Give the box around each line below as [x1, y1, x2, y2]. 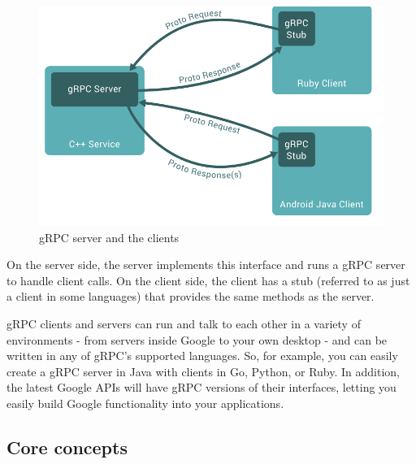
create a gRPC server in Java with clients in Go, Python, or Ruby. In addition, [6, 362, 401, 379]
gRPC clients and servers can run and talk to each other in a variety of [6, 314, 361, 332]
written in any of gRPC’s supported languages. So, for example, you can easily [6, 347, 398, 364]
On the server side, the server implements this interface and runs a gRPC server [6, 256, 405, 273]
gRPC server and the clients [39, 228, 180, 245]
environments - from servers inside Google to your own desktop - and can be [6, 331, 388, 348]
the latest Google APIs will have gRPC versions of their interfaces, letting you [6, 379, 396, 396]
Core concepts [6, 434, 128, 459]
